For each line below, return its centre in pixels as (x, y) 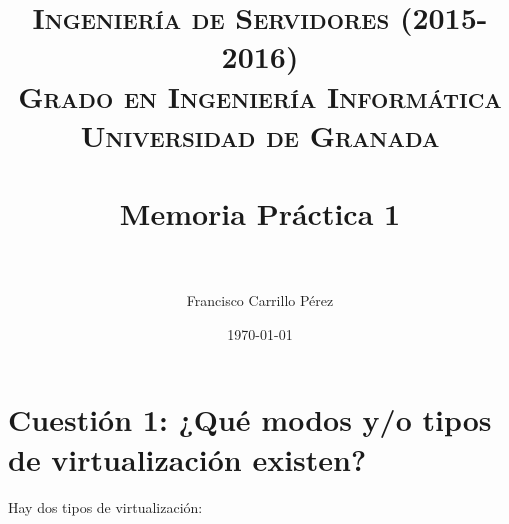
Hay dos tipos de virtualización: (105, 506)
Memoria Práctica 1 (260, 213)
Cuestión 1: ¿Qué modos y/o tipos (250, 419)
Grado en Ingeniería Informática (260, 95)
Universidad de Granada (260, 134)
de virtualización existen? (187, 458)
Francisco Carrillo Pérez (260, 300)
